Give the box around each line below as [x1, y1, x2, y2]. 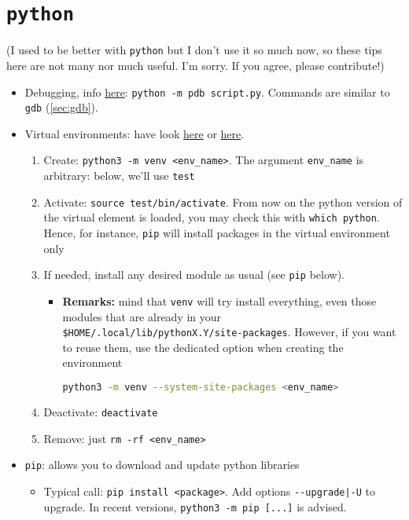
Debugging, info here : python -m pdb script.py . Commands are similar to [24, 83, 390, 100]
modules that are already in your [62, 308, 222, 324]
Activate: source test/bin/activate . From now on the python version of [43, 193, 403, 210]
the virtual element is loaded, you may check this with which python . [43, 209, 380, 225]
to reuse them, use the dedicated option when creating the [62, 339, 344, 355]
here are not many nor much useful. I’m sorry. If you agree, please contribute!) [6, 57, 385, 73]
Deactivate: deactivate [43, 403, 158, 419]
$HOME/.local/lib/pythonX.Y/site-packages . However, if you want [62, 324, 396, 340]
